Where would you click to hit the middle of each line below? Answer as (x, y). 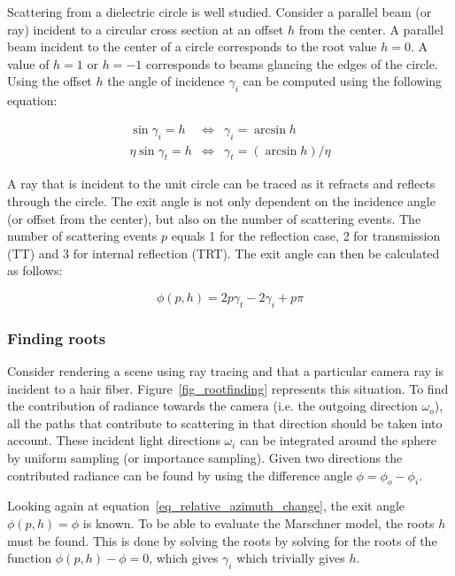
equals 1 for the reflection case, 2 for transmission (306, 236)
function (30, 558)
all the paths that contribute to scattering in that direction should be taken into (225, 422)
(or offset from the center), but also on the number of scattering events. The (214, 218)
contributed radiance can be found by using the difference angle (180, 475)
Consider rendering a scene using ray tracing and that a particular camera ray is (225, 371)
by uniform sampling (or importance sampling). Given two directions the (205, 457)
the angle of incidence (166, 81)
